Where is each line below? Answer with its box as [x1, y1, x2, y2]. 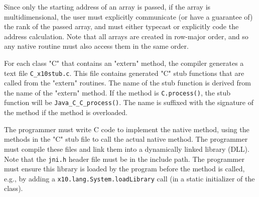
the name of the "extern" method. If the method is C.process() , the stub [4, 87, 231, 97]
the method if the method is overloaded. [4, 107, 127, 118]
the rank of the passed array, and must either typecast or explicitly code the [4, 21, 239, 32]
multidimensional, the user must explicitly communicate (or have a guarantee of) [4, 11, 253, 22]
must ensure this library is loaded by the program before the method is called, [4, 163, 245, 174]
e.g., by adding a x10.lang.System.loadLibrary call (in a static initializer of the [4, 173, 255, 183]
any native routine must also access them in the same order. [4, 41, 189, 51]
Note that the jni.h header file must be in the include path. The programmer [4, 153, 244, 164]
